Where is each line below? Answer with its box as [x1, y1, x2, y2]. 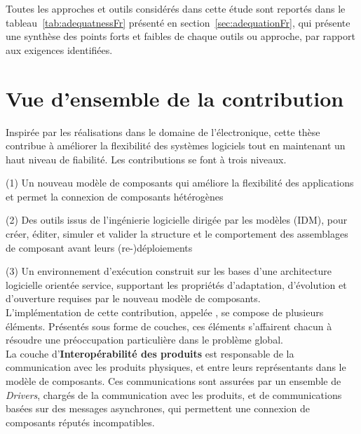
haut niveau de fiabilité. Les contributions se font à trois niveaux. [6, 151, 287, 166]
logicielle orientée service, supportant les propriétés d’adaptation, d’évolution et [6, 277, 347, 292]
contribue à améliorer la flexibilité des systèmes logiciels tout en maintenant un [6, 138, 346, 153]
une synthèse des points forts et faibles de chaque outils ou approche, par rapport [6, 29, 355, 43]
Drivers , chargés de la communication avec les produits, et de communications [6, 387, 342, 402]
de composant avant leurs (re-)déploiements [6, 240, 193, 255]
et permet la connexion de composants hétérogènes [6, 189, 224, 203]
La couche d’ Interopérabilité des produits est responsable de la [6, 346, 294, 360]
